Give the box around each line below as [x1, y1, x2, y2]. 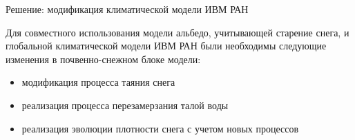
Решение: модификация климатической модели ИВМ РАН [6, 2, 249, 16]
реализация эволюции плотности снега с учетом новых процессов [21, 121, 299, 135]
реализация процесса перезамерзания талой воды [21, 97, 229, 112]
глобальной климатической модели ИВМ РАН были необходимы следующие [6, 38, 327, 53]
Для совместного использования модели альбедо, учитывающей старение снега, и [6, 25, 349, 39]
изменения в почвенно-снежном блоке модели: [6, 51, 201, 66]
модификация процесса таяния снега [21, 75, 175, 89]
